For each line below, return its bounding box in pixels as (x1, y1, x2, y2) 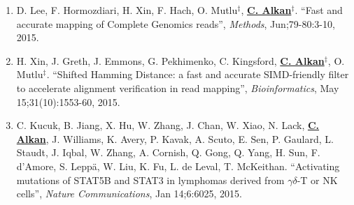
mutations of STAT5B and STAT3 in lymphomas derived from (16, 172, 285, 187)
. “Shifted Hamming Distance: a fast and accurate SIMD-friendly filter (46, 67, 349, 82)
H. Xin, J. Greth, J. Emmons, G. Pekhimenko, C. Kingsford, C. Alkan (16, 53, 325, 68)
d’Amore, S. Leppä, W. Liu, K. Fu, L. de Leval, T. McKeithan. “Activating (16, 158, 340, 173)
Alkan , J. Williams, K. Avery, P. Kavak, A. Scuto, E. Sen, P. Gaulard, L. (16, 131, 334, 146)
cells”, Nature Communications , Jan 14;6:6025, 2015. (16, 186, 242, 201)
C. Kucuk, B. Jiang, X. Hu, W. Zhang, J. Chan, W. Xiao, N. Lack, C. (16, 118, 320, 132)
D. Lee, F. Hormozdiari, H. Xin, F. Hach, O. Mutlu (16, 3, 238, 17)
